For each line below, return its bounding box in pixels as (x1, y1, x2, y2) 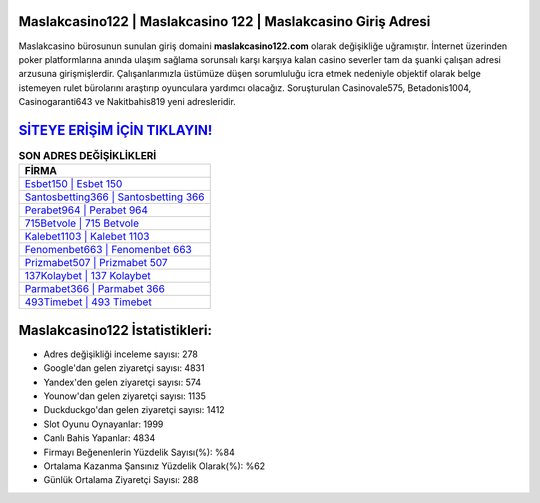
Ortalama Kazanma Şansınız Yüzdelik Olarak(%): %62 (43, 460, 265, 472)
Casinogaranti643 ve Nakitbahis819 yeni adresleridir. (18, 96, 237, 108)
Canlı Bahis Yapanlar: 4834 (43, 432, 156, 444)
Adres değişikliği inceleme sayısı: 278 (43, 348, 199, 360)
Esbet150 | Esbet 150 (24, 177, 123, 191)
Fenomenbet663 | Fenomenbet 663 (24, 243, 192, 257)
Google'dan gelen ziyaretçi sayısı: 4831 (43, 362, 205, 374)
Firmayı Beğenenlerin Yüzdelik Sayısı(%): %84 (43, 446, 235, 458)
